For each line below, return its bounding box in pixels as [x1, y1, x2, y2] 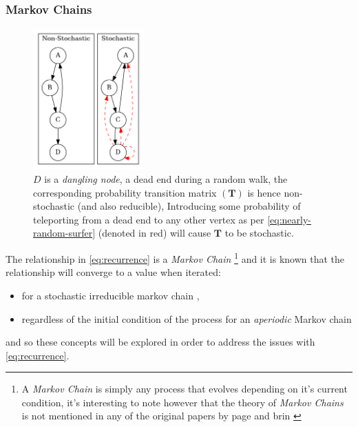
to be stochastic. [224, 226, 294, 240]
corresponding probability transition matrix [33, 185, 217, 199]
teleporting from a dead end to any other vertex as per [33, 212, 264, 226]
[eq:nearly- [267, 212, 311, 226]
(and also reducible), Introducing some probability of [77, 199, 301, 213]
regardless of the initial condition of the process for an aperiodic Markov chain [21, 311, 352, 326]
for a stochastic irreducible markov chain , [21, 288, 200, 302]
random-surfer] [33, 226, 96, 240]
